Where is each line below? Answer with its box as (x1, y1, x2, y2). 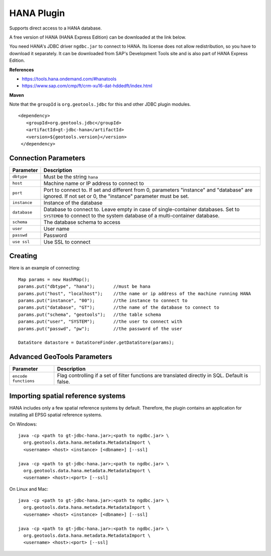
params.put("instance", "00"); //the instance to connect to (18, 298, 188, 303)
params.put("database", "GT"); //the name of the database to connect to (18, 305, 219, 310)
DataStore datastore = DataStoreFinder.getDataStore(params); (18, 340, 175, 345)
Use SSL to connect (43, 238, 90, 245)
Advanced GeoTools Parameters (9, 352, 112, 361)
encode (12, 374, 28, 379)
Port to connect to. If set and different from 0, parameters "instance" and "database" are (43, 186, 253, 193)
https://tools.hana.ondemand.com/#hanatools (22, 76, 117, 82)
